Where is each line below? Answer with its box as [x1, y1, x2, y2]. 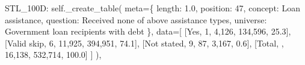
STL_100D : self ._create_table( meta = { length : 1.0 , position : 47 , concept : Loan [5, 2, 300, 14]
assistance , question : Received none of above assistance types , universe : [5, 13, 267, 26]
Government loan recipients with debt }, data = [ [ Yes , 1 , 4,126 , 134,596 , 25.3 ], [5, 25, 291, 38]
